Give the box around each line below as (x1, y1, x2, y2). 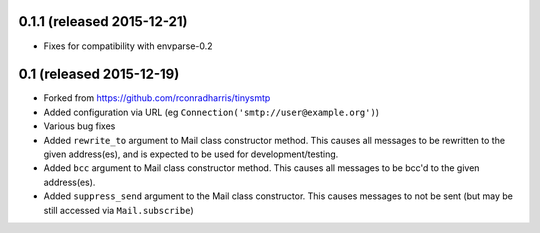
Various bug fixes (43, 120, 116, 132)
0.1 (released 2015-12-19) (18, 66, 180, 83)
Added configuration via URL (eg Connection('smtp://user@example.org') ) (43, 106, 380, 118)
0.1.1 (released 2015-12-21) (18, 13, 188, 30)
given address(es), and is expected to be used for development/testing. (43, 148, 339, 160)
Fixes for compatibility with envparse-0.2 (43, 40, 214, 52)
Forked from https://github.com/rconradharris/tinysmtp (43, 92, 271, 104)
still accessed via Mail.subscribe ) (43, 204, 194, 216)
